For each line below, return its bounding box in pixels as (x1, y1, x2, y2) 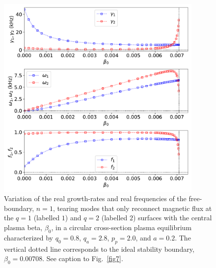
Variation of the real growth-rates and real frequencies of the (4, 193, 187, 204)
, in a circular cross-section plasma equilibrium (51, 222, 192, 232)
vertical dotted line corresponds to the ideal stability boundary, (4, 243, 194, 254)
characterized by (4, 232, 54, 242)
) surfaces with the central (133, 212, 212, 223)
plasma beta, (4, 222, 43, 232)
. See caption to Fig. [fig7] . (42, 253, 123, 264)
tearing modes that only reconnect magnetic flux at (57, 203, 212, 213)
